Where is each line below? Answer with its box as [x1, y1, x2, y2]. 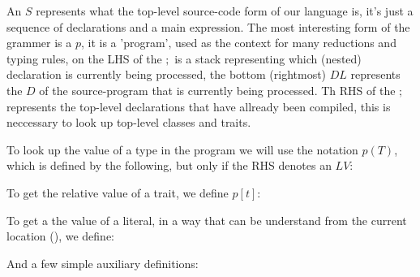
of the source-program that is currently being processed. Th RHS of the [39, 81, 396, 98]
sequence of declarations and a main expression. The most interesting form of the [6, 18, 410, 35]
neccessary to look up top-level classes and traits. [6, 114, 251, 131]
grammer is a [6, 34, 72, 51]
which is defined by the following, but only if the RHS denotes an [6, 157, 332, 174]
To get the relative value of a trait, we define [6, 184, 229, 201]
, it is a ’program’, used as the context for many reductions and [80, 34, 396, 51]
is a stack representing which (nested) [174, 50, 362, 67]
